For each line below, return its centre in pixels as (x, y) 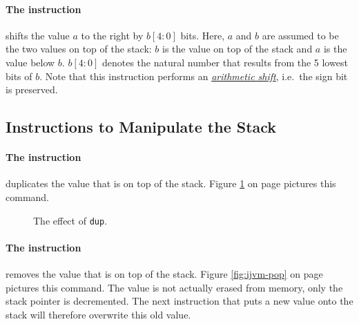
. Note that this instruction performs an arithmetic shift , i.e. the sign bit (194, 76)
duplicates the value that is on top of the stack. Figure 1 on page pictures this (171, 183)
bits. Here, (203, 35)
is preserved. (32, 89)
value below (30, 62)
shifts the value (38, 35)
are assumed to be (300, 35)
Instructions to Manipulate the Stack (141, 127)
